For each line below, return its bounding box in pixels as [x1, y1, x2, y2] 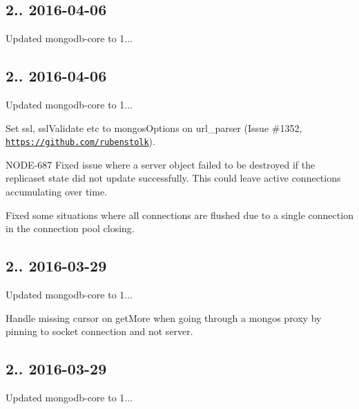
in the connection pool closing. [6, 221, 135, 236]
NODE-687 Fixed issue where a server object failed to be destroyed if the [6, 157, 316, 171]
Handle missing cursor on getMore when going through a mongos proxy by [6, 310, 322, 325]
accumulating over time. [6, 184, 108, 199]
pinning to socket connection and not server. [6, 324, 193, 339]
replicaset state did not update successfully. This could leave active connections [6, 171, 341, 185]
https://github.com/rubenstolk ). [6, 134, 155, 149]
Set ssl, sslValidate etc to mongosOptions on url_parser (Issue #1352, [6, 120, 302, 135]
